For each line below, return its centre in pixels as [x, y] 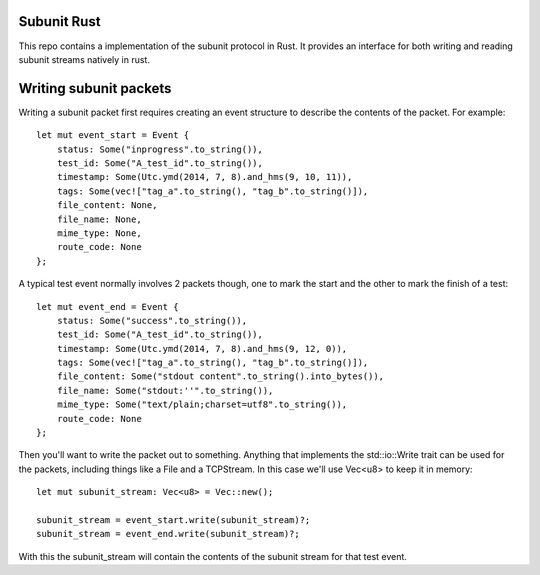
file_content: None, [107, 205]
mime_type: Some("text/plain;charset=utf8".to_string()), [202, 404]
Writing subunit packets [95, 88]
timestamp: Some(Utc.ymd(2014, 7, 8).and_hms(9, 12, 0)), [202, 348]
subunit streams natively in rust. [84, 59]
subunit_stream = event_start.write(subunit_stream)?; [173, 519]
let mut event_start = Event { [113, 135]
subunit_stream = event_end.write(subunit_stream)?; [168, 534]
